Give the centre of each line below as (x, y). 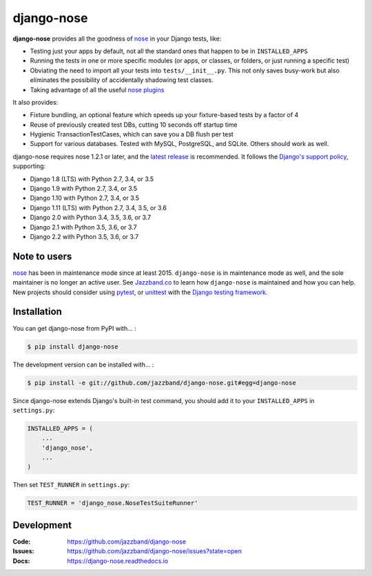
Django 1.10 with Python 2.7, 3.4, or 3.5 (85, 198)
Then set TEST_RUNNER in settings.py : (71, 485)
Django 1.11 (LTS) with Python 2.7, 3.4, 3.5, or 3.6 (99, 207)
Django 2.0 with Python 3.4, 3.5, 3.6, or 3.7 (91, 218)
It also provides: (35, 102)
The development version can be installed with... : (83, 364)
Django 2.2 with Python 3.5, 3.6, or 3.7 (84, 236)
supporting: (29, 166)
